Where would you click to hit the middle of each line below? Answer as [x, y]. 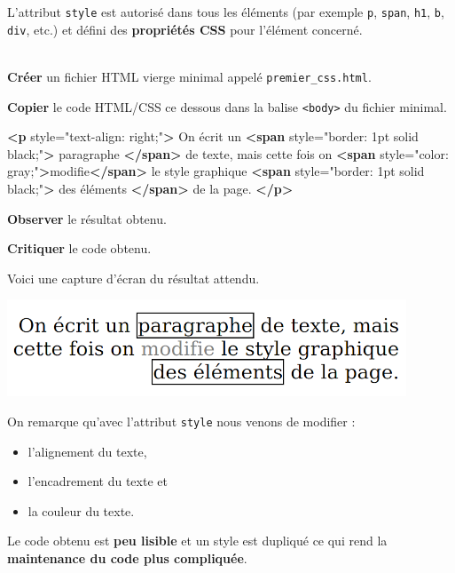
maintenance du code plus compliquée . [127, 558]
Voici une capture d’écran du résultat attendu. [133, 278]
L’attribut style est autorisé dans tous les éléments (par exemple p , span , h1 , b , [226, 12]
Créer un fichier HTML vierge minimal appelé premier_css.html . [189, 76]
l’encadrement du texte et [98, 481]
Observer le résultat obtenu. [87, 218]
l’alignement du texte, [87, 451]
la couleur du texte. [81, 510]
